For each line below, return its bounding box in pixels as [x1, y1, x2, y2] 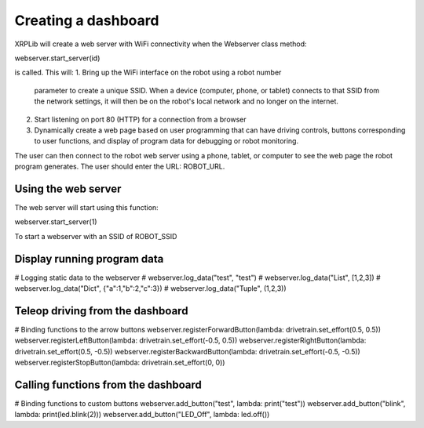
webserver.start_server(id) [14, 53, 101, 63]
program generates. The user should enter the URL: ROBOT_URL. [14, 161, 225, 172]
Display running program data [14, 252, 164, 266]
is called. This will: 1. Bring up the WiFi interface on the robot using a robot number [14, 67, 282, 78]
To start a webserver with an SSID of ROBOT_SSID [14, 231, 177, 241]
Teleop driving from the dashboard [14, 304, 188, 317]
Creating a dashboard [14, 12, 159, 29]
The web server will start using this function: [14, 202, 159, 212]
